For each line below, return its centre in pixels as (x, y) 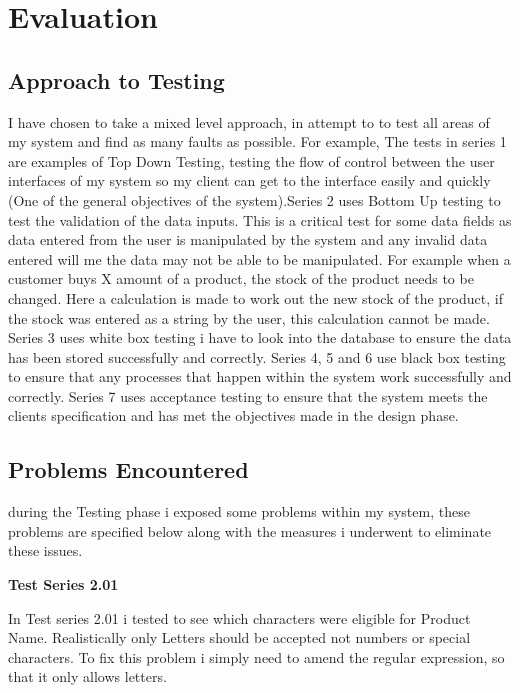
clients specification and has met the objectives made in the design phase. (233, 415)
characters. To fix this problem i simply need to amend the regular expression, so (256, 656)
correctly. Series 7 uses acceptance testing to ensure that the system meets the (248, 395)
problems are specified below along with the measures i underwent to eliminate (250, 530)
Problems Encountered (128, 469)
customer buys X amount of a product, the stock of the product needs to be (241, 278)
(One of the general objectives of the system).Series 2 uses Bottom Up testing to (254, 199)
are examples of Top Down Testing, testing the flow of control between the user (251, 160)
